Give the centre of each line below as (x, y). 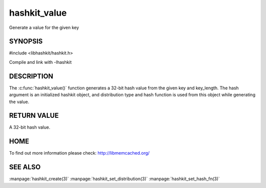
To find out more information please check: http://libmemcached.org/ (79, 153)
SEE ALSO (25, 167)
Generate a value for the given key (44, 27)
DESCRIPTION (31, 76)
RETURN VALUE (34, 116)
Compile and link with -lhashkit (40, 62)
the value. (19, 102)
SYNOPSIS (26, 41)
